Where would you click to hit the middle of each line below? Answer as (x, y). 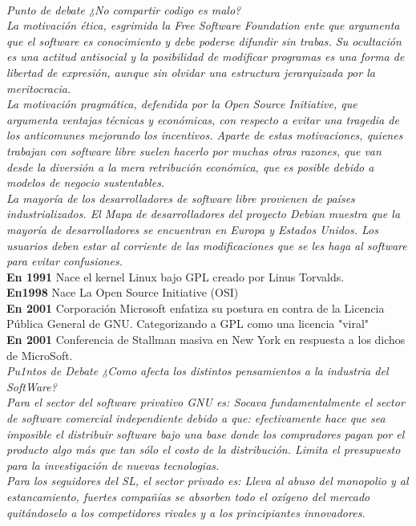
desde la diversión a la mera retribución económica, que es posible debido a (190, 166)
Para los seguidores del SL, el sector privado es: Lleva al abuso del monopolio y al (208, 481)
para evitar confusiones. (65, 261)
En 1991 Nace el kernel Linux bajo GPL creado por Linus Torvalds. (176, 276)
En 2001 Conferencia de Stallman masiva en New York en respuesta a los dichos (206, 340)
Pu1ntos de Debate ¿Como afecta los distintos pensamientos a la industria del (198, 371)
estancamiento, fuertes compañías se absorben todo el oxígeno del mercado (188, 496)
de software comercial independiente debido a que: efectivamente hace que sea (196, 418)
